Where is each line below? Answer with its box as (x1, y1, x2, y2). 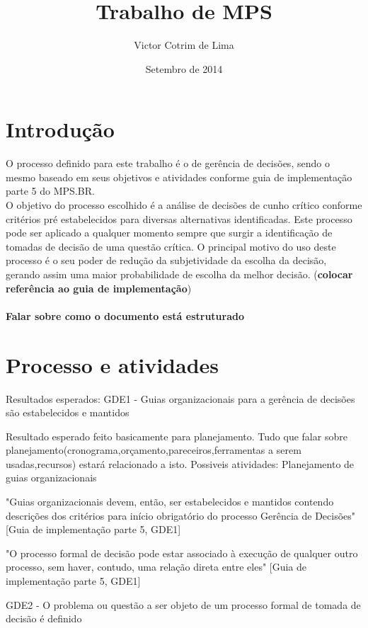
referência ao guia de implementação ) (6, 280, 192, 295)
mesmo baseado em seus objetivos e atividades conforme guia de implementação (6, 169, 352, 184)
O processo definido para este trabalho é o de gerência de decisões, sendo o (6, 156, 330, 171)
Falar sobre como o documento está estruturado (6, 308, 244, 323)
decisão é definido (6, 611, 82, 626)
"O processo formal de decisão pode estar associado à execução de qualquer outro (6, 545, 358, 560)
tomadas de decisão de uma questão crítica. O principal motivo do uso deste (6, 239, 336, 253)
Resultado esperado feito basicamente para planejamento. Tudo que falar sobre (6, 428, 347, 443)
